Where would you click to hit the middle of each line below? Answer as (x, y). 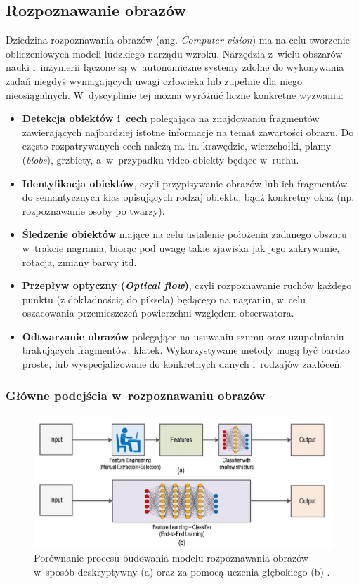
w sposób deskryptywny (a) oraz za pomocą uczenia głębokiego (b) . (182, 571)
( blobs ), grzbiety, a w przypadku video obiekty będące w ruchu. (161, 159)
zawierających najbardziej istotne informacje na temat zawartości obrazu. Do (188, 132)
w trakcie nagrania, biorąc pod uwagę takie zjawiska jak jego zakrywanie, (181, 247)
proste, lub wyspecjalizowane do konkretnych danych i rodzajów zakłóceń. (182, 364)
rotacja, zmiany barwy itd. (79, 261)
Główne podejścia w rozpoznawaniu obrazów (136, 395)
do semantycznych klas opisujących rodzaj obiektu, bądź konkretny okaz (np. (188, 197)
